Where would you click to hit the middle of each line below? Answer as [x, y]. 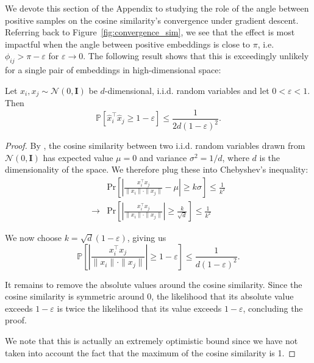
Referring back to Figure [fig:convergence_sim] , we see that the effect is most [150, 32]
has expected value [78, 157]
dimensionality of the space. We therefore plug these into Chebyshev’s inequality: [157, 169]
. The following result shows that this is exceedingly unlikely [196, 56]
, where [236, 157]
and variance [163, 157]
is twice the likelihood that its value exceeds [139, 308]
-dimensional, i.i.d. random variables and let [187, 90]
